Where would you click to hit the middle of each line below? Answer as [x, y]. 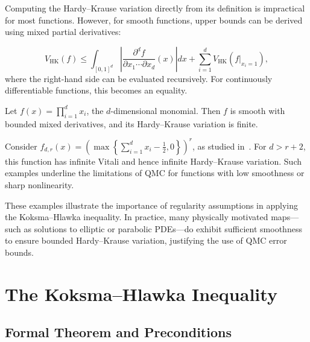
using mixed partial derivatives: [63, 32]
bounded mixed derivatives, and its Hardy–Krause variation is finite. [131, 123]
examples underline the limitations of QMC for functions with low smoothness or [155, 173]
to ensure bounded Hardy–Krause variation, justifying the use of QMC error [146, 240]
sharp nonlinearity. [40, 184]
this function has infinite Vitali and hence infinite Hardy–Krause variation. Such [153, 161]
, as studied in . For [229, 146]
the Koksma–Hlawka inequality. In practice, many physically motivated [137, 217]
